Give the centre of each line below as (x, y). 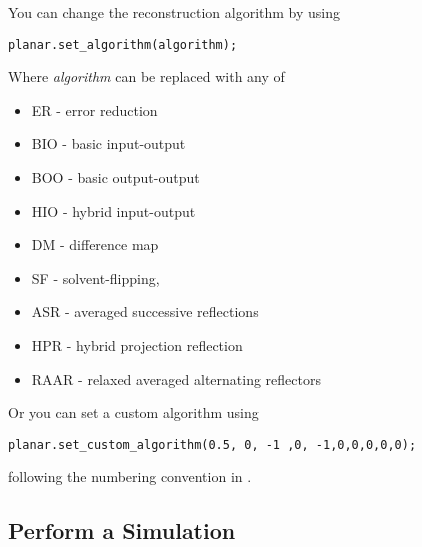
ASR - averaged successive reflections (145, 311)
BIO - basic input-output (108, 143)
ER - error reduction (94, 109)
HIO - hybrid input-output (113, 210)
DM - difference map (95, 244)
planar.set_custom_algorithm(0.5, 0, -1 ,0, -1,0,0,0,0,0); (212, 444)
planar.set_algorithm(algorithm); (123, 44)
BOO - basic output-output (115, 177)
